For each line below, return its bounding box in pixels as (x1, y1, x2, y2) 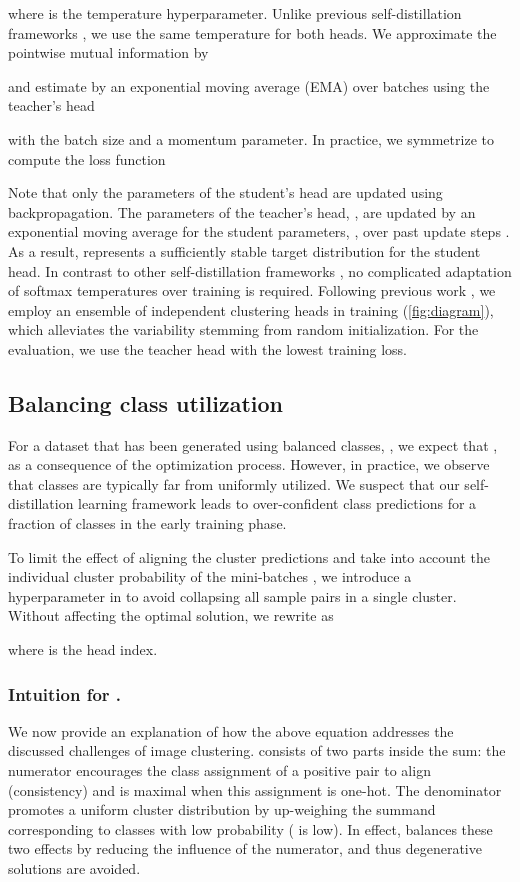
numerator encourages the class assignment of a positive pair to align (8, 760, 431, 781)
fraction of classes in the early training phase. (8, 513, 287, 534)
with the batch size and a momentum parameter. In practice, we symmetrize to (8, 128, 494, 149)
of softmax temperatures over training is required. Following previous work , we (8, 280, 496, 301)
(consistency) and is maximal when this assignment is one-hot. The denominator (8, 779, 502, 800)
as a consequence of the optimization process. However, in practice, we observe (8, 454, 490, 475)
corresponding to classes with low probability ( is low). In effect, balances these (8, 818, 493, 839)
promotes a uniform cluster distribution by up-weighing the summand (8, 799, 436, 820)
